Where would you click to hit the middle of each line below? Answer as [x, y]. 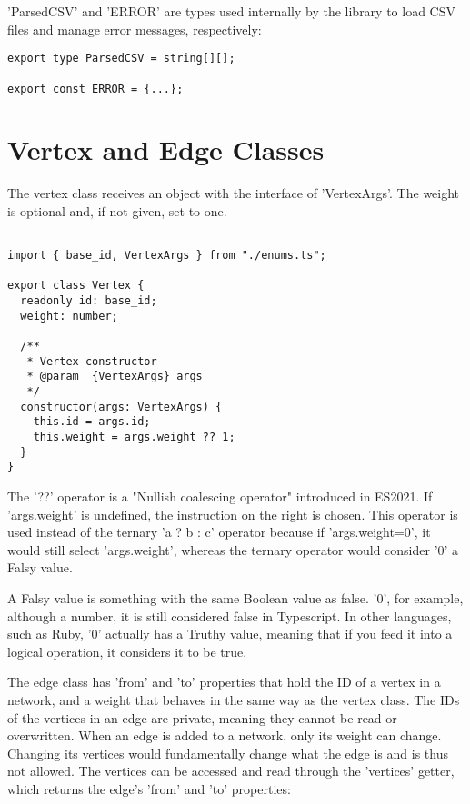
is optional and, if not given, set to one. [117, 210]
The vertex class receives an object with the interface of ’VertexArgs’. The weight [234, 193]
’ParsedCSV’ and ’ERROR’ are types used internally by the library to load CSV [231, 11]
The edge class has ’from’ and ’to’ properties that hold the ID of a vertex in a [224, 682]
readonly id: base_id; [89, 301]
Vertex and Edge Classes [166, 149]
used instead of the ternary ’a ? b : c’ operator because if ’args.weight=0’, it [219, 532]
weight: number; [69, 316]
